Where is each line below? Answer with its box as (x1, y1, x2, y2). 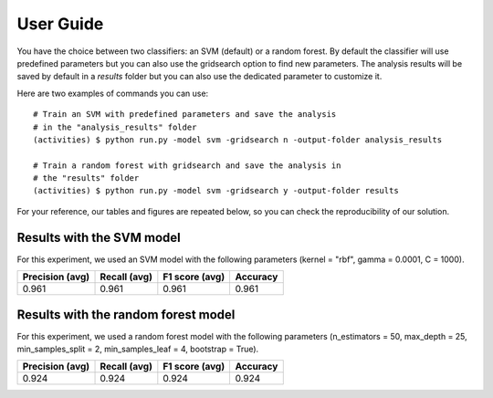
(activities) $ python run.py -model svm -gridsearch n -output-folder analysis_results (33, 134, 443, 145)
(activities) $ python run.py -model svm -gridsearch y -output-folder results (33, 185, 399, 196)
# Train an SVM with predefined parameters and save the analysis (33, 110, 337, 120)
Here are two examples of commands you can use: (16, 88, 209, 99)
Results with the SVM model (16, 229, 182, 246)
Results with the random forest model (16, 307, 236, 322)
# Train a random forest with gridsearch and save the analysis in (33, 160, 341, 171)
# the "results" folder (33, 173, 140, 183)
